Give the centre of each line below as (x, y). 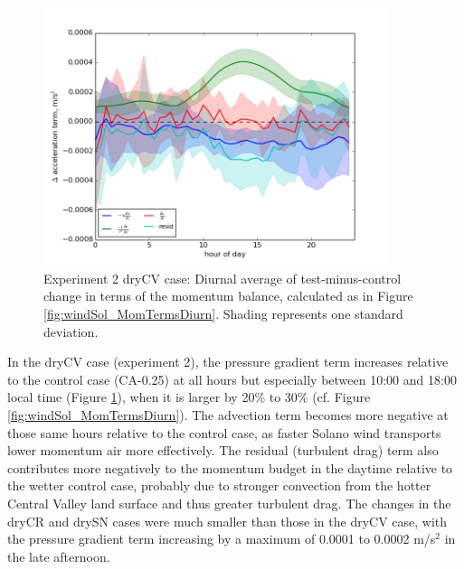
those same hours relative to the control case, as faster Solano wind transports (224, 432)
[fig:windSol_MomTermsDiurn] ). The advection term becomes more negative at (228, 414)
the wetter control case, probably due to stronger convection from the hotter (219, 485)
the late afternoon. (59, 556)
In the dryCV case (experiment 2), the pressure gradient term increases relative (228, 362)
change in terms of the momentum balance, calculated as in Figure (228, 296)
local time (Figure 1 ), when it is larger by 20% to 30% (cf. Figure (189, 397)
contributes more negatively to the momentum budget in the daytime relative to (230, 467)
